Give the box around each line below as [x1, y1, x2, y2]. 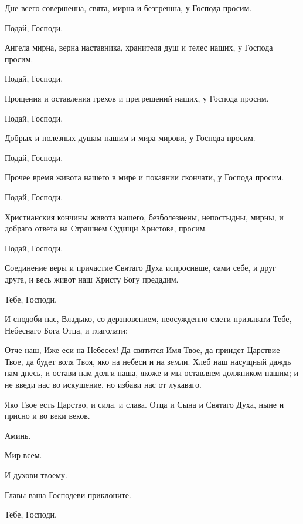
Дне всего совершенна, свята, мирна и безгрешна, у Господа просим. [5, 2, 252, 14]
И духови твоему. [5, 469, 67, 481]
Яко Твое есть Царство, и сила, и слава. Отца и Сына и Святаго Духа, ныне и [5, 398, 284, 410]
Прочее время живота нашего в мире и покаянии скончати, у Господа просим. [5, 171, 284, 183]
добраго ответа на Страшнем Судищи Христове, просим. [5, 222, 207, 234]
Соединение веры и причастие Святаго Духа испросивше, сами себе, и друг [5, 261, 276, 274]
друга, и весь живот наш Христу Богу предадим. [5, 273, 179, 285]
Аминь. [5, 429, 31, 441]
